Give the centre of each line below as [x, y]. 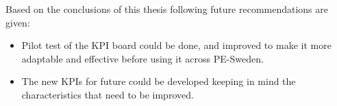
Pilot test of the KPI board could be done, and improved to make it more [176, 45]
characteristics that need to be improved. [108, 94]
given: [18, 22]
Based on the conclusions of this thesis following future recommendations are [167, 9]
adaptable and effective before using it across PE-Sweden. [142, 58]
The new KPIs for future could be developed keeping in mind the [159, 81]
